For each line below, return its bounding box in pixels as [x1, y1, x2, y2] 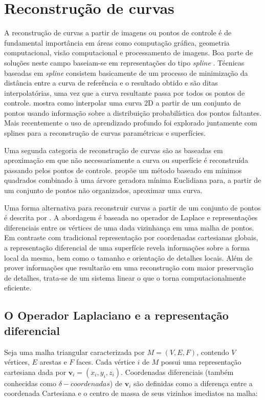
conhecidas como [4, 377, 56, 388]
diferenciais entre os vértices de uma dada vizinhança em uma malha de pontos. [4, 222, 254, 233]
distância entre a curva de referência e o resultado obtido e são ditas [4, 77, 218, 88]
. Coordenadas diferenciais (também [120, 366, 234, 377]
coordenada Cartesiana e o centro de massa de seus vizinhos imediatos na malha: [4, 388, 258, 398]
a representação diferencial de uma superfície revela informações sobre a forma [4, 242, 250, 252]
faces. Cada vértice [76, 356, 135, 367]
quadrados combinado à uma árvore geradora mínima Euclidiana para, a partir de [4, 175, 261, 185]
